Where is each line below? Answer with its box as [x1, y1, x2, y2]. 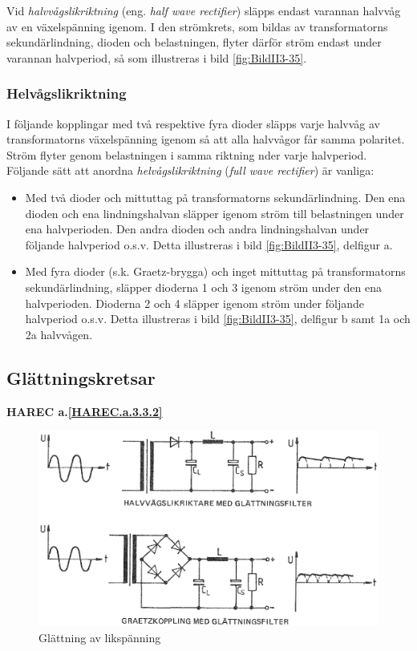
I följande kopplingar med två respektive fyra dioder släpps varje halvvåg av [6, 115, 380, 131]
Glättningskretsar [6, 365, 156, 390]
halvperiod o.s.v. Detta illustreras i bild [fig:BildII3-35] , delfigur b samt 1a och [25, 310, 411, 327]
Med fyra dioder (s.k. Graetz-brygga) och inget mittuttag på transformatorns [25, 263, 406, 280]
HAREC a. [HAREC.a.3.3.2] [6, 402, 163, 419]
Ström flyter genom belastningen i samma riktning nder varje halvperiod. [6, 146, 367, 163]
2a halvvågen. [25, 325, 93, 342]
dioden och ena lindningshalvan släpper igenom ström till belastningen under [25, 204, 404, 221]
